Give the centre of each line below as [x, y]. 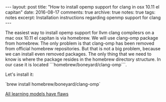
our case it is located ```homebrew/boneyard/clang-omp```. [66, 65]
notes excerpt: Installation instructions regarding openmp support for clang [83, 18]
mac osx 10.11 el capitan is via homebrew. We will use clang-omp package [82, 38]
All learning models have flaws [37, 94]
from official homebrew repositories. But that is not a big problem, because [83, 48]
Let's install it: [20, 74]
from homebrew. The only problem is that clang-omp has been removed [80, 43]
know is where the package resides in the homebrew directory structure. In [83, 59]
